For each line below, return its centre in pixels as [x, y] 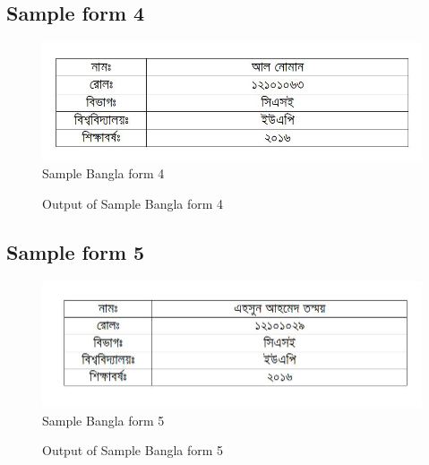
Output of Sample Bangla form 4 [133, 203]
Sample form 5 [76, 251]
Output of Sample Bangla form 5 [133, 450]
